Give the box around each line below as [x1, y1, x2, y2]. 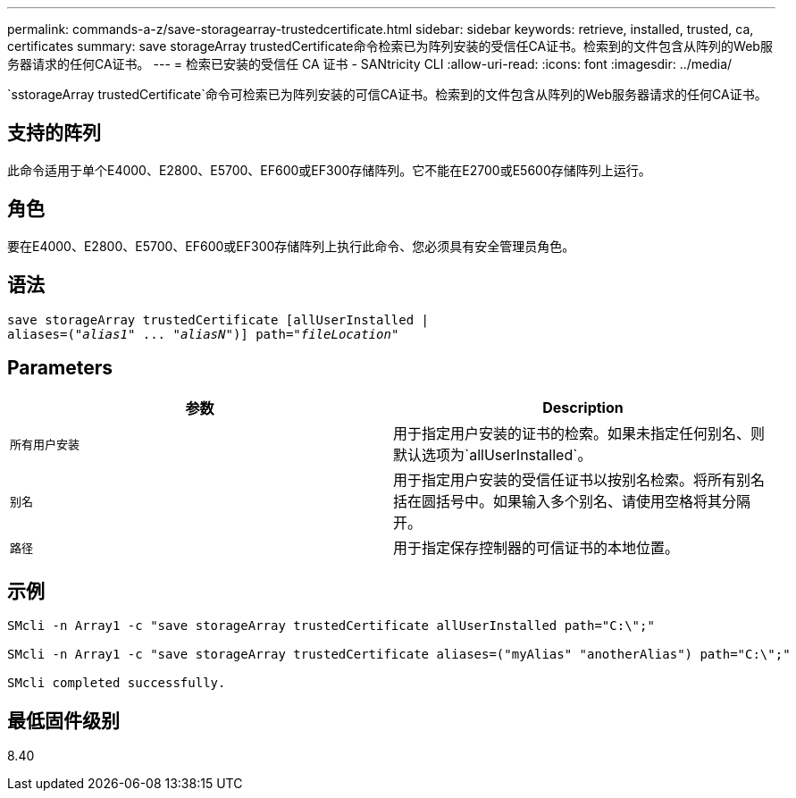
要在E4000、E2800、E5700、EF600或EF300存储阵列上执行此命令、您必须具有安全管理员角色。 [7, 238, 575, 254]
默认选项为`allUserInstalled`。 [393, 446, 592, 465]
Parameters [7, 356, 113, 379]
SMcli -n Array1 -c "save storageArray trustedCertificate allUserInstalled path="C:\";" [7, 618, 655, 634]
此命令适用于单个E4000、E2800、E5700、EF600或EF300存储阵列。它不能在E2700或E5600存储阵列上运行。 [7, 162, 651, 178]
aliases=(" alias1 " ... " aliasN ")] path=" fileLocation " [7, 326, 399, 341]
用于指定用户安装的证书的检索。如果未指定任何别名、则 [393, 424, 766, 443]
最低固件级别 [7, 709, 120, 732]
